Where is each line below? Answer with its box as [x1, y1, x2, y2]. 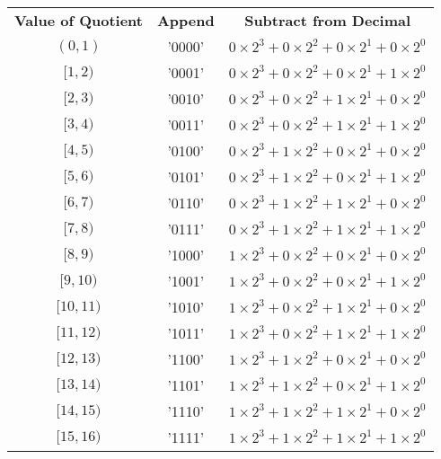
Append [156, 10, 215, 31]
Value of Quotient [14, 10, 143, 31]
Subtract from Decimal [244, 10, 411, 31]
